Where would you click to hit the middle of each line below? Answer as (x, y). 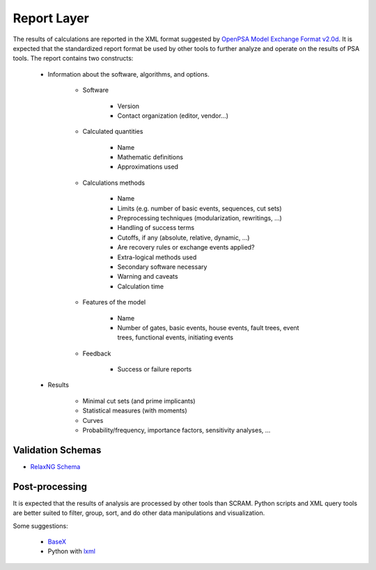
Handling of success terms (156, 228)
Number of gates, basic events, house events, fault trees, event (208, 328)
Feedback (97, 353)
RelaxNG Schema (55, 466)
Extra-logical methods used (157, 257)
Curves (93, 420)
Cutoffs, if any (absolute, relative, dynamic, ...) (183, 238)
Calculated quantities (113, 132)
